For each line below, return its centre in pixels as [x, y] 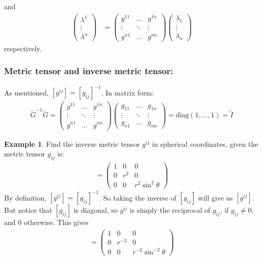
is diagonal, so [96, 210]
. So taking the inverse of [138, 197]
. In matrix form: [127, 92]
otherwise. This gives [56, 222]
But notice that [28, 210]
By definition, [25, 197]
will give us [216, 197]
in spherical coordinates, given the [205, 143]
